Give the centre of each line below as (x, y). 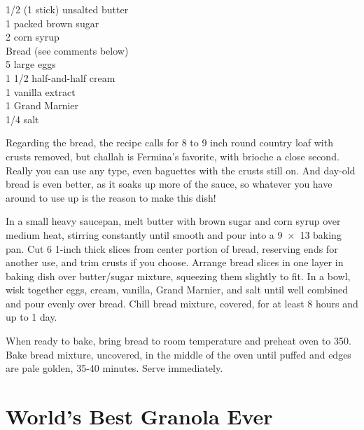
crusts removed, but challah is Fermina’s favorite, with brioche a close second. (173, 156)
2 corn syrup (33, 37)
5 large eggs (31, 64)
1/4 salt (22, 119)
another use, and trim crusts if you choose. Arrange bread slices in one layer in (175, 262)
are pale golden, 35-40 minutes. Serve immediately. (114, 368)
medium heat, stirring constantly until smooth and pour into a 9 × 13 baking (174, 234)
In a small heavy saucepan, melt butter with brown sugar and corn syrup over (173, 221)
